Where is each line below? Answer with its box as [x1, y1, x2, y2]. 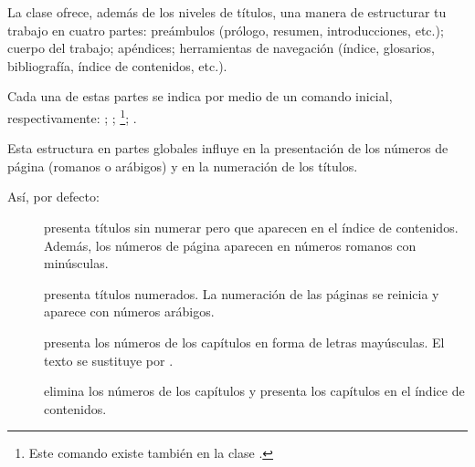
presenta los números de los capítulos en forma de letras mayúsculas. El [44, 332, 445, 351]
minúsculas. [44, 254, 109, 273]
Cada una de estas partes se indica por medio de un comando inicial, [7, 87, 393, 106]
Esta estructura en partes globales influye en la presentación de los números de [7, 139, 449, 158]
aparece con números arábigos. [44, 302, 215, 321]
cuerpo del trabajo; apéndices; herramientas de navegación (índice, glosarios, [7, 38, 435, 57]
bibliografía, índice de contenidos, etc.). [7, 56, 227, 75]
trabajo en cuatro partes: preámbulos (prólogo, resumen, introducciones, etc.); [7, 20, 444, 39]
